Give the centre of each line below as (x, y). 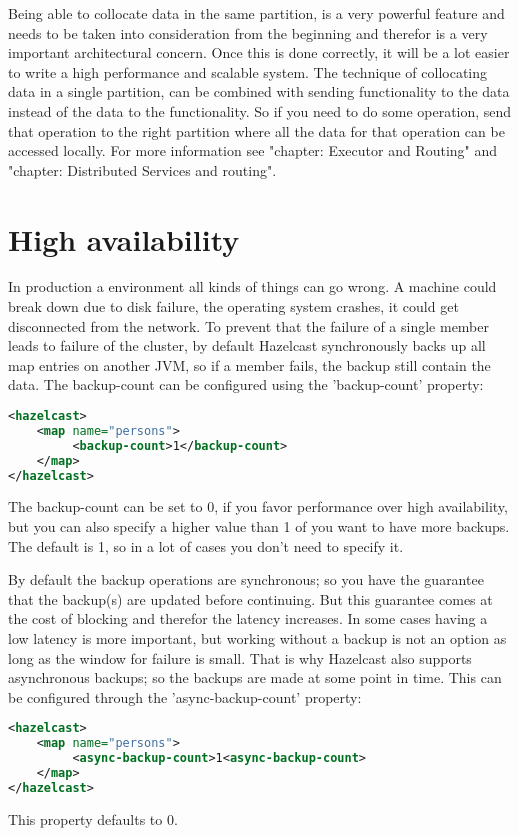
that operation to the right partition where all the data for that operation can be (256, 130)
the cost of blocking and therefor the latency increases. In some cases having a (248, 618)
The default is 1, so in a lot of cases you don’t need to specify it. (206, 545)
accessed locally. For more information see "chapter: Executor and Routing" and (253, 150)
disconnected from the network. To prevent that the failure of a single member (248, 325)
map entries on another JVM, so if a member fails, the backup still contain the (249, 364)
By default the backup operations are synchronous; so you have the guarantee (246, 579)
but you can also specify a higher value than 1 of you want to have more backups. (259, 526)
